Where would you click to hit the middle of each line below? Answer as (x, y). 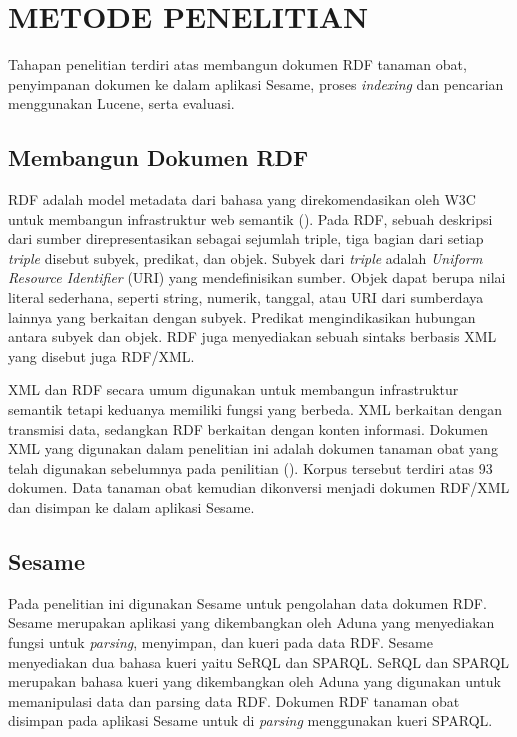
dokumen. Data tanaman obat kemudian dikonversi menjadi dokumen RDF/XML (259, 487)
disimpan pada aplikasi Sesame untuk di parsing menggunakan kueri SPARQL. (250, 720)
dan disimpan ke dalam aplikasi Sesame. (131, 507)
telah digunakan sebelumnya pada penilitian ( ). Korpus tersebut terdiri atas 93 (250, 467)
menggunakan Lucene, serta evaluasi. (121, 103)
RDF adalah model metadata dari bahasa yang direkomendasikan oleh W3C (242, 199)
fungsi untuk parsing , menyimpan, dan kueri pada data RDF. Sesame (221, 642)
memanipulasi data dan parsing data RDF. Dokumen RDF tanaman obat (234, 700)
